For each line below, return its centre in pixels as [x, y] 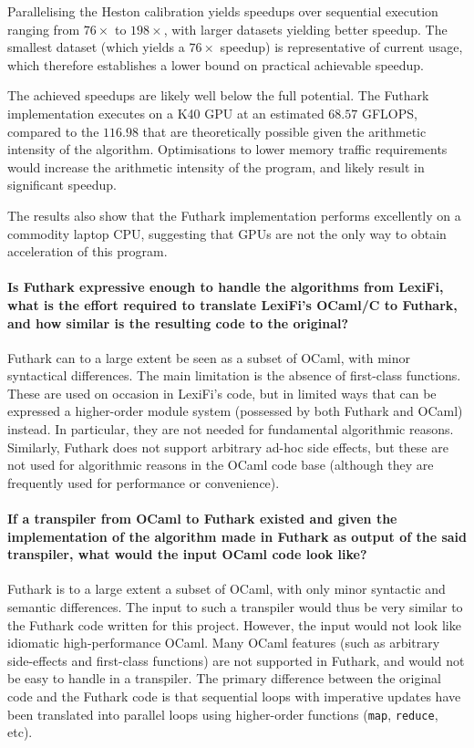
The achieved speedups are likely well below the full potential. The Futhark [218, 95]
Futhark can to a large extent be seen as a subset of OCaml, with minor [209, 357]
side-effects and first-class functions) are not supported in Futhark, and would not [236, 660]
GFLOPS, [389, 113]
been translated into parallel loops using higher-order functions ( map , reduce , [223, 714]
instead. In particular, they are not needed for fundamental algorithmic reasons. [231, 429]
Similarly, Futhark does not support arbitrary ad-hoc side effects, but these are [228, 447]
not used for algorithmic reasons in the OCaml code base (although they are [221, 465]
